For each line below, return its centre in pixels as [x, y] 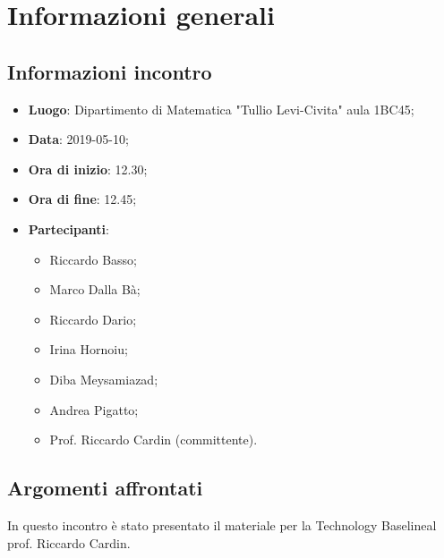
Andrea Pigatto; [94, 409]
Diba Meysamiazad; [104, 379]
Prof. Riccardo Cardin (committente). [154, 440]
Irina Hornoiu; [89, 349]
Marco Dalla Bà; [95, 289]
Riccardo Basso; [93, 259]
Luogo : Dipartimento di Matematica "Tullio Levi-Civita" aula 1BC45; [221, 109]
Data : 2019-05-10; [78, 139]
